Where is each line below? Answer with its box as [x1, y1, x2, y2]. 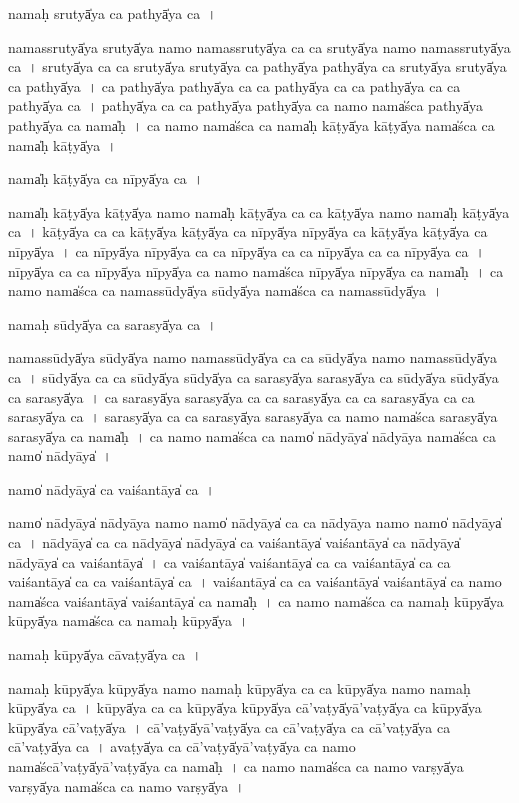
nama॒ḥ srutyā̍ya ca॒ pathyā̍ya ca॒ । [8, 3, 217, 23]
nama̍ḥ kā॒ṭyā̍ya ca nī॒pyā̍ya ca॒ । [8, 168, 204, 189]
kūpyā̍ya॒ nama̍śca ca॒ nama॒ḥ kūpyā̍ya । [8, 610, 249, 631]
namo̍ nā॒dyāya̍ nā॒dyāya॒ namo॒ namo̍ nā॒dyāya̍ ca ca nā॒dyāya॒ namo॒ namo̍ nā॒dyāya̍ [8, 512, 502, 533]
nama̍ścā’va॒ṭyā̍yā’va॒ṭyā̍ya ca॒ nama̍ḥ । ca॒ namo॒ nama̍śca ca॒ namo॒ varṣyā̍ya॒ [8, 756, 464, 776]
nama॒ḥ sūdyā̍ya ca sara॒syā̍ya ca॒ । [8, 313, 217, 334]
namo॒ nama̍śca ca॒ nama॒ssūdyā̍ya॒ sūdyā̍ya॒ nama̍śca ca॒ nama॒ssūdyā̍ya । [8, 280, 443, 301]
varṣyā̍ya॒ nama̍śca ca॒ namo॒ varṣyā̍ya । [8, 775, 245, 796]
